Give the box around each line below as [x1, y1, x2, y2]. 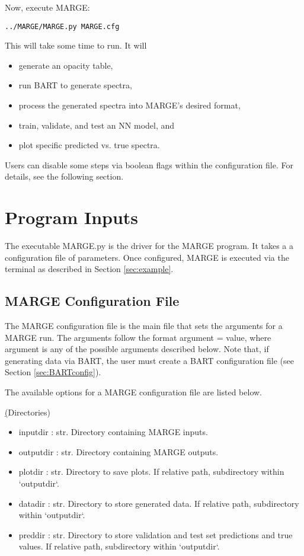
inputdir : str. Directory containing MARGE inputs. [18, 426, 208, 438]
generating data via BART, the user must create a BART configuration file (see [5, 354, 295, 366]
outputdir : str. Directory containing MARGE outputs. [18, 445, 219, 458]
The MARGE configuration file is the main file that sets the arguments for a [5, 319, 283, 332]
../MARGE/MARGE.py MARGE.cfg [5, 22, 120, 31]
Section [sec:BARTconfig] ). [5, 366, 101, 378]
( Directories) [5, 405, 50, 418]
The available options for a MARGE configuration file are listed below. [5, 386, 262, 398]
